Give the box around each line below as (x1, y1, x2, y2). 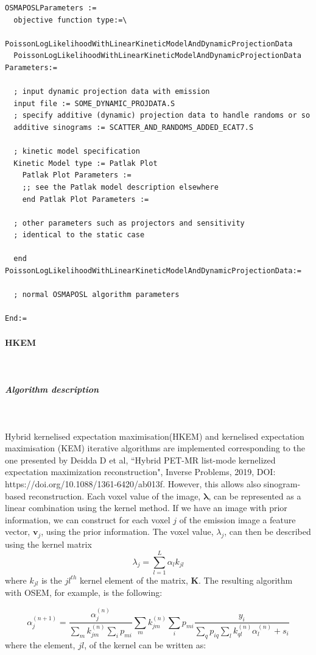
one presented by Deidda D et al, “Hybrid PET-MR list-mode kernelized (5, 453, 276, 466)
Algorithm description (5, 383, 99, 396)
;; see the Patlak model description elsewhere (22, 182, 219, 191)
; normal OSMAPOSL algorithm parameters (13, 290, 180, 299)
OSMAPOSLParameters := (5, 4, 97, 12)
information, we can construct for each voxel (5, 513, 170, 526)
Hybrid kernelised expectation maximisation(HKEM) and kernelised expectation (5, 429, 304, 442)
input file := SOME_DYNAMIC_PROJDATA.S (13, 99, 175, 108)
